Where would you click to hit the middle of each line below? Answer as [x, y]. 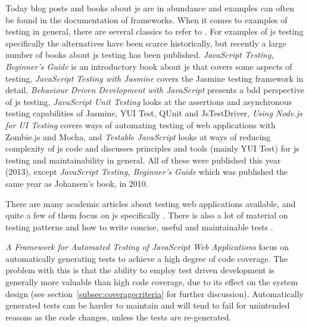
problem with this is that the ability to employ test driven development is [140, 270]
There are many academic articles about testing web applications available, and [151, 203]
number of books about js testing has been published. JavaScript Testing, [140, 55]
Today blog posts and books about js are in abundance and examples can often [150, 8]
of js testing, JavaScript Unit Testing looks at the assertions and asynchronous [149, 101]
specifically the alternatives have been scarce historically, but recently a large [146, 43]
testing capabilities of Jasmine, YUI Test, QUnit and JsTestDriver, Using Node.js [154, 113]
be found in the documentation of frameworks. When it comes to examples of [146, 19]
